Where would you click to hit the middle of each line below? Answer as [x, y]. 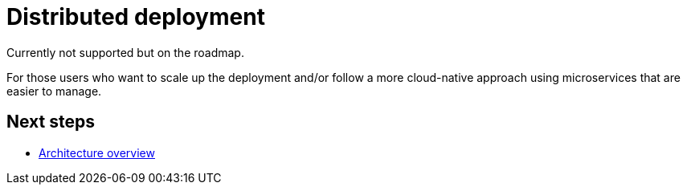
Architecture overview [97, 152]
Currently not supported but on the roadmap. [125, 52]
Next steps [51, 122]
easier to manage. [54, 91]
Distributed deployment [136, 17]
